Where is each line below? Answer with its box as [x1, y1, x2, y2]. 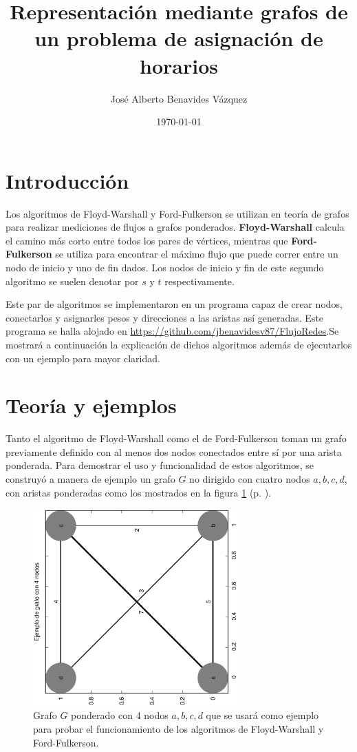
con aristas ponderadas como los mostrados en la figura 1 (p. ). [6, 485, 272, 499]
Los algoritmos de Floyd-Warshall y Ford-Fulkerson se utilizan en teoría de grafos [6, 206, 349, 220]
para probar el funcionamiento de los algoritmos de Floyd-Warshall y [33, 721, 324, 735]
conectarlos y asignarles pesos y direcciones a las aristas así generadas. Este [6, 310, 324, 324]
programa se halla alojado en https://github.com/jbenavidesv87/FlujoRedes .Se [6, 324, 339, 338]
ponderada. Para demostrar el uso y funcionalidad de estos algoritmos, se [6, 458, 314, 472]
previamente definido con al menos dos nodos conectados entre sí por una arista [6, 444, 342, 459]
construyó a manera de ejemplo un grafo [6, 472, 175, 486]
